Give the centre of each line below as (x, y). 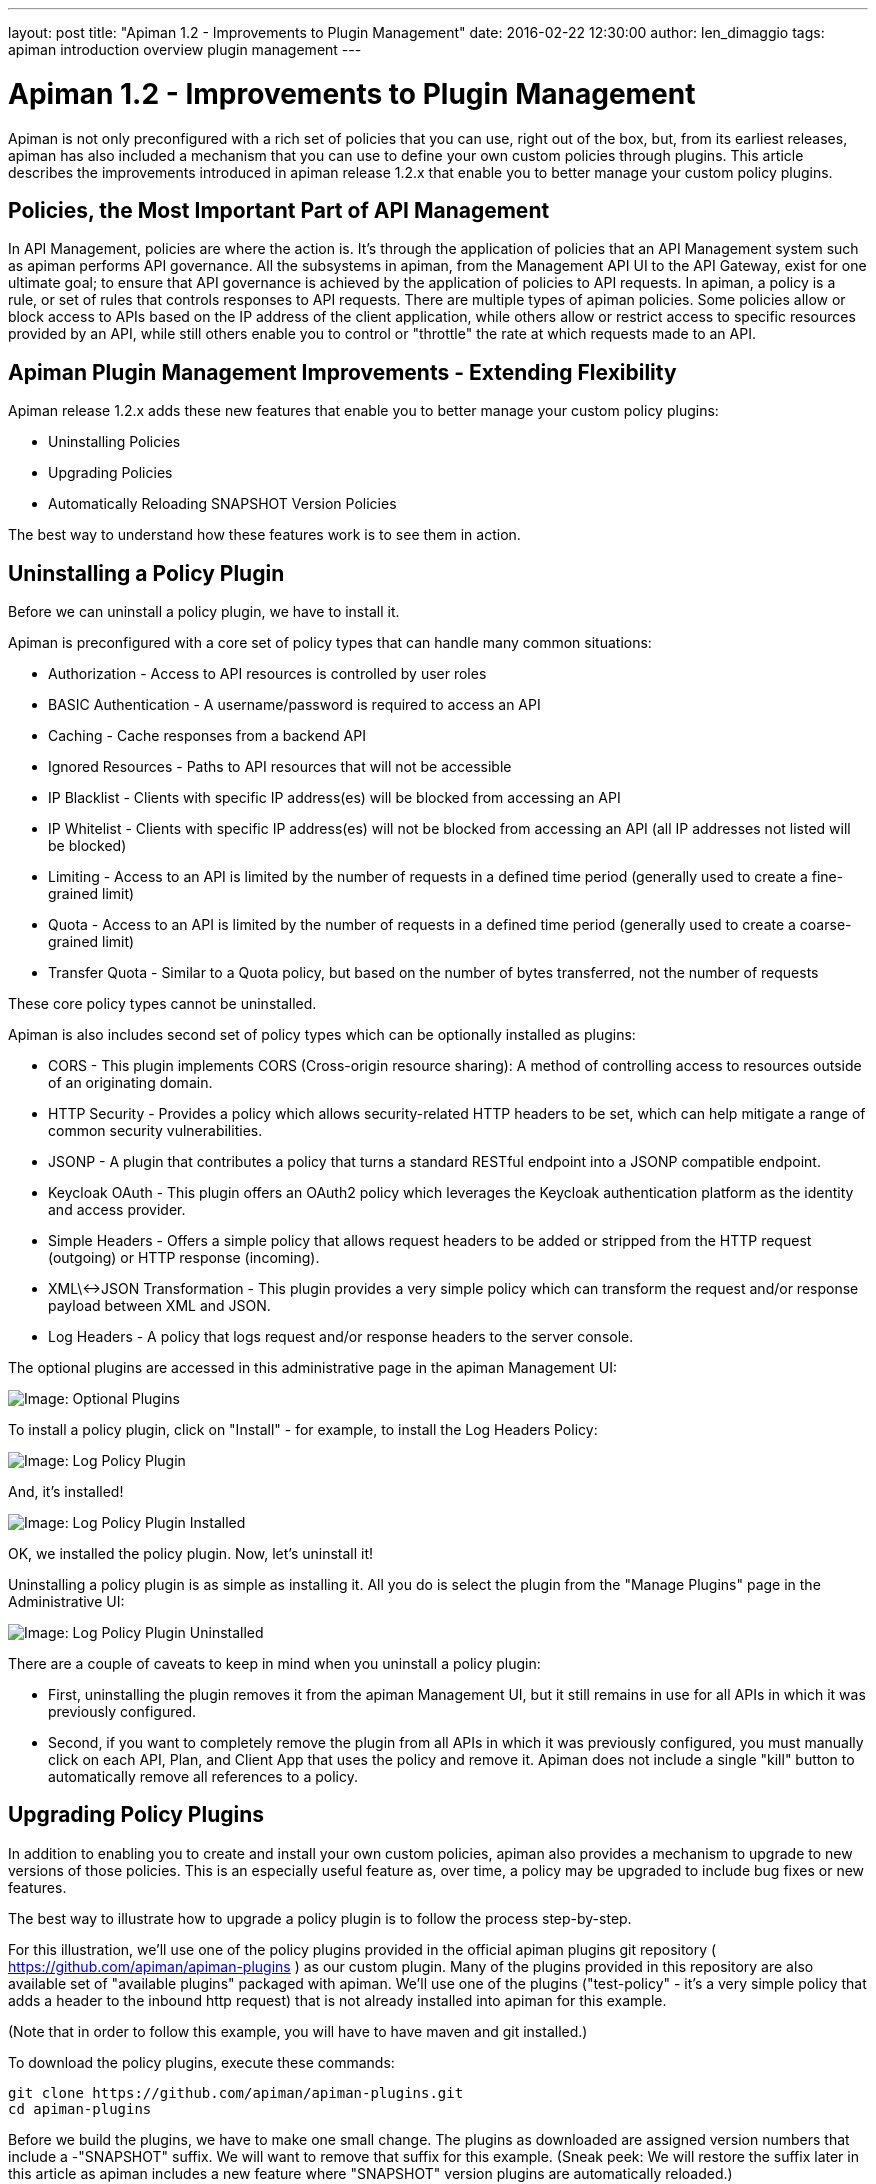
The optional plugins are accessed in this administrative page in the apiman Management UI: (312, 1368)
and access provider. (117, 1210)
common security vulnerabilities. (155, 1131)
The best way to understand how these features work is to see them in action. (264, 535)
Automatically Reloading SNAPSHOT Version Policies (222, 504)
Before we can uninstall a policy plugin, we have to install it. (204, 612)
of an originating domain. (130, 1083)
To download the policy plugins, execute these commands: (201, 2062)
